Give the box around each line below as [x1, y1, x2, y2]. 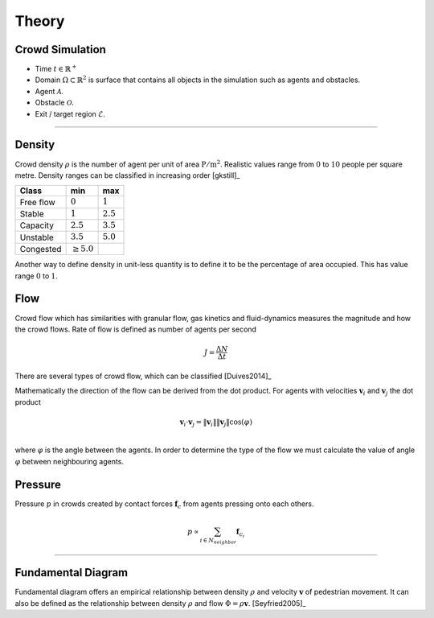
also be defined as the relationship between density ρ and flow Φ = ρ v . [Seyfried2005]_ [14, 598, 306, 608]
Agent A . [35, 86, 63, 96]
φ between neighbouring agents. [14, 456, 125, 466]
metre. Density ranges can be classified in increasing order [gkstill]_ [14, 170, 240, 180]
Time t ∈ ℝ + [35, 63, 77, 74]
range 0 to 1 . [14, 270, 58, 281]
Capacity [19, 220, 54, 231]
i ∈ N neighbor [199, 536, 237, 545]
